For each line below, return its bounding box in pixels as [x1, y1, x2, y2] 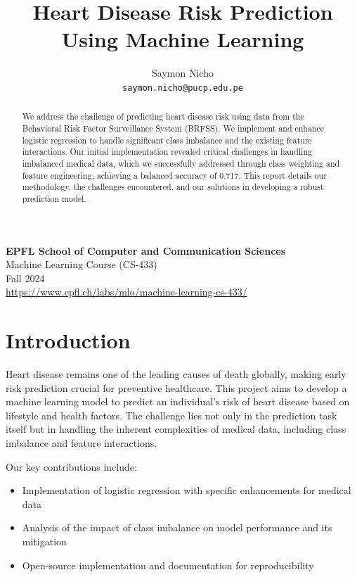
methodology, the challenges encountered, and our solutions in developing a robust [22, 181, 324, 193]
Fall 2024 [6, 270, 45, 285]
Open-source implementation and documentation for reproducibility [22, 557, 314, 572]
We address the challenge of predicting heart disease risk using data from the [22, 110, 304, 122]
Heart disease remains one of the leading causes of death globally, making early [6, 367, 346, 381]
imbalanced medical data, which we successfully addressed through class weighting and [22, 157, 340, 169]
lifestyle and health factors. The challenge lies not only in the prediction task [6, 407, 337, 422]
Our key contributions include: [6, 459, 137, 474]
